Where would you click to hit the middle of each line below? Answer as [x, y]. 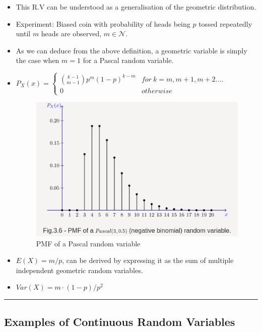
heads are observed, [71, 34]
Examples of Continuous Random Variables [120, 322]
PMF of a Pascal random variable [88, 243]
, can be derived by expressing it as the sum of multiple [148, 260]
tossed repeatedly [225, 23]
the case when [38, 60]
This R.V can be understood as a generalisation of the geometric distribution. [136, 7]
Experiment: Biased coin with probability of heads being [103, 23]
